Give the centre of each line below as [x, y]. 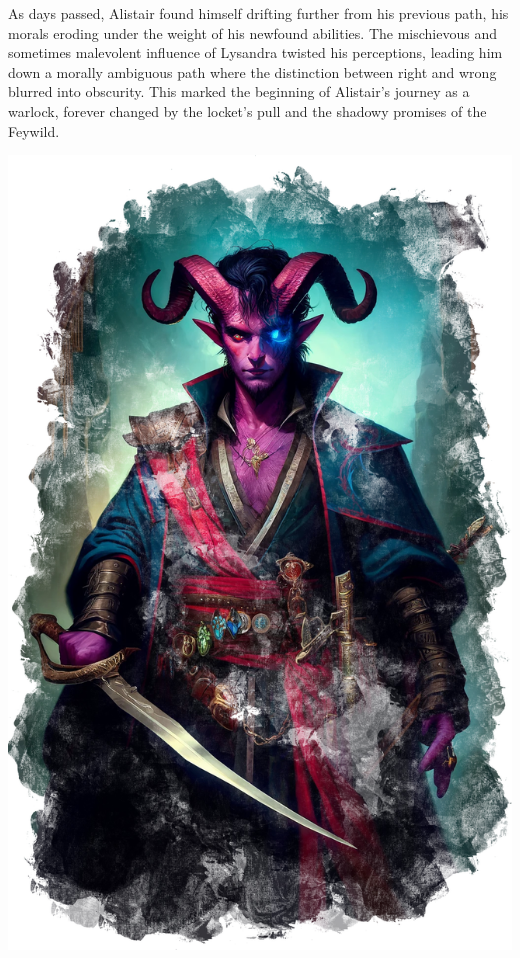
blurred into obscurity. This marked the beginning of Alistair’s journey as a [239, 91]
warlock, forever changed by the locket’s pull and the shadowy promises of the [247, 110]
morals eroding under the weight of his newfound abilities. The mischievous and [252, 32]
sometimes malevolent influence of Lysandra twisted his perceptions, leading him [255, 52]
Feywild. [34, 130]
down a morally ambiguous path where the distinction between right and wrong [252, 71]
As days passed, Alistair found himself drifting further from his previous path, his [258, 13]
